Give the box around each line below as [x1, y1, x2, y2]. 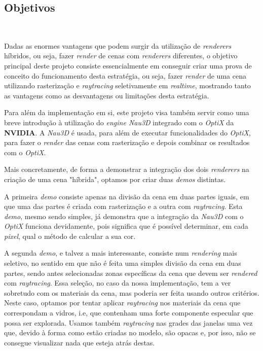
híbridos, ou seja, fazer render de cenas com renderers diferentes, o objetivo [4, 50, 238, 61]
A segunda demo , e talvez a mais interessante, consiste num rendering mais [4, 248, 237, 258]
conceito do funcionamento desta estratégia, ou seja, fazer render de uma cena [4, 70, 246, 81]
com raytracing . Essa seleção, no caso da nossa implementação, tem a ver [4, 277, 231, 288]
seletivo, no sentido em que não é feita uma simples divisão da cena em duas [4, 258, 241, 268]
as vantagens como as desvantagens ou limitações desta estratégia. [4, 90, 209, 100]
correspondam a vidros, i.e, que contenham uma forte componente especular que [4, 307, 253, 318]
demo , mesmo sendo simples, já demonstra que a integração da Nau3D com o [4, 210, 244, 221]
